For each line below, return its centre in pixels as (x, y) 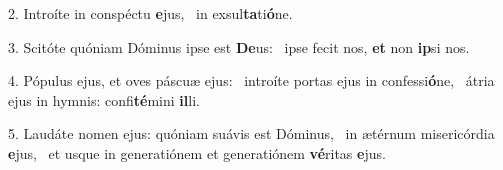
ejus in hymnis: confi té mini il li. (104, 99)
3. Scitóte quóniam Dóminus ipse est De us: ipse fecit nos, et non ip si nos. (239, 46)
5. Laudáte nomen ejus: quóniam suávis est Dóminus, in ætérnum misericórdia (251, 133)
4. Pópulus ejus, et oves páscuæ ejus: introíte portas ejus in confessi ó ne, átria (251, 80)
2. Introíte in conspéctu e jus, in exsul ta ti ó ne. (150, 13)
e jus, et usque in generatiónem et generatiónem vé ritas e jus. (197, 152)
